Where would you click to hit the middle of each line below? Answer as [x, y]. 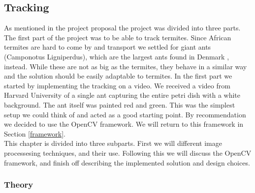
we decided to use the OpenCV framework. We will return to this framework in [124, 124]
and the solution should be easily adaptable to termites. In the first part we [118, 76]
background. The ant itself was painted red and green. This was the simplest [120, 104]
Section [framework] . [35, 133]
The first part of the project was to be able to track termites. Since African [118, 37]
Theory [19, 184]
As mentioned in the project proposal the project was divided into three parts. [122, 28]
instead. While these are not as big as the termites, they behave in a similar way [126, 66]
